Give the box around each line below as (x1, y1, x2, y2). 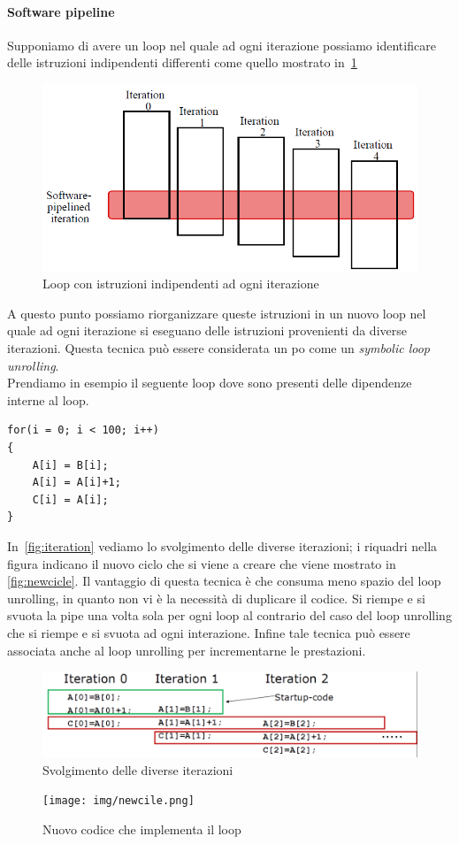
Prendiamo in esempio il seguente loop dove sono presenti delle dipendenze (7, 373, 412, 392)
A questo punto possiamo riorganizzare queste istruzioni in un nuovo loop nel (7, 303, 426, 322)
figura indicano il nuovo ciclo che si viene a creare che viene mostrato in (7, 554, 396, 572)
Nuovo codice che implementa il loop (42, 819, 241, 838)
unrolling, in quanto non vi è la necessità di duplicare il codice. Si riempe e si (7, 588, 425, 607)
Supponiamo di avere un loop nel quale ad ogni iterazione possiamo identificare (7, 35, 436, 54)
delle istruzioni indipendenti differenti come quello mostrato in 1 (7, 53, 357, 72)
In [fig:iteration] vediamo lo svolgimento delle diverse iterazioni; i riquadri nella (7, 537, 438, 556)
